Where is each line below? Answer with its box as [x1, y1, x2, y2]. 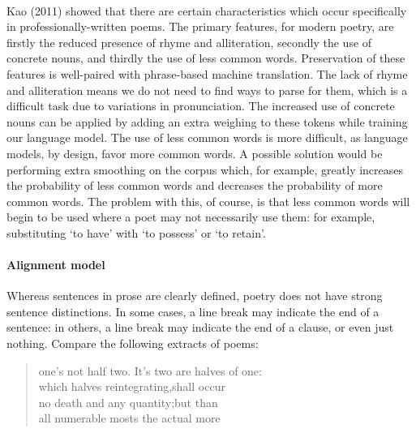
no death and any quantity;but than [38, 393, 218, 410]
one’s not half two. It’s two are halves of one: [38, 362, 262, 379]
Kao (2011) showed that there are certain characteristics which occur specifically [6, 2, 407, 19]
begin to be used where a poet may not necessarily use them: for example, [6, 208, 375, 225]
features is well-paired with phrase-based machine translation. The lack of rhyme [6, 65, 408, 82]
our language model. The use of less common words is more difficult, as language [6, 129, 408, 146]
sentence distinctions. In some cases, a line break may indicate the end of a [6, 302, 380, 319]
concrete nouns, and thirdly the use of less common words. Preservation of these [6, 49, 405, 66]
